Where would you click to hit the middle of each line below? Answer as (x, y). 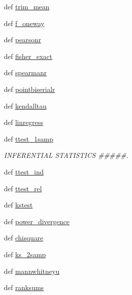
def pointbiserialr (30, 89)
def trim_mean (27, 6)
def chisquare (24, 238)
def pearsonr (23, 40)
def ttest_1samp (29, 138)
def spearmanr (26, 73)
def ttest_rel (23, 188)
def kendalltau (25, 105)
